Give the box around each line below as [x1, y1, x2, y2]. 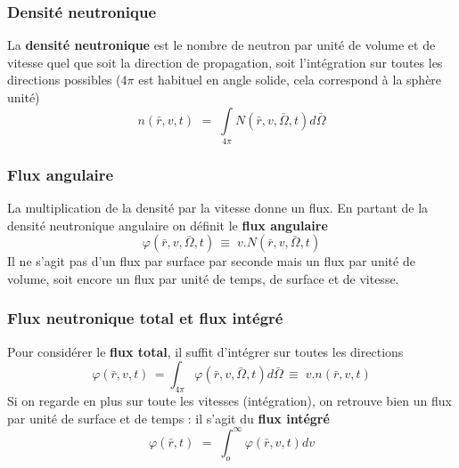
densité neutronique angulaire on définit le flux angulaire [7, 215, 328, 234]
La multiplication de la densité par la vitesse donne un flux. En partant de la [7, 198, 429, 217]
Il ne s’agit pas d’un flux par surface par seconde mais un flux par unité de [7, 252, 415, 270]
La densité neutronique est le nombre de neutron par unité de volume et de [7, 36, 436, 54]
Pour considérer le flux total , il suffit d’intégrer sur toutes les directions [7, 342, 404, 360]
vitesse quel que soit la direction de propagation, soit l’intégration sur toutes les [7, 52, 443, 71]
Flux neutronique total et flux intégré [7, 307, 283, 329]
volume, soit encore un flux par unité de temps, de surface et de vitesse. [7, 269, 399, 287]
